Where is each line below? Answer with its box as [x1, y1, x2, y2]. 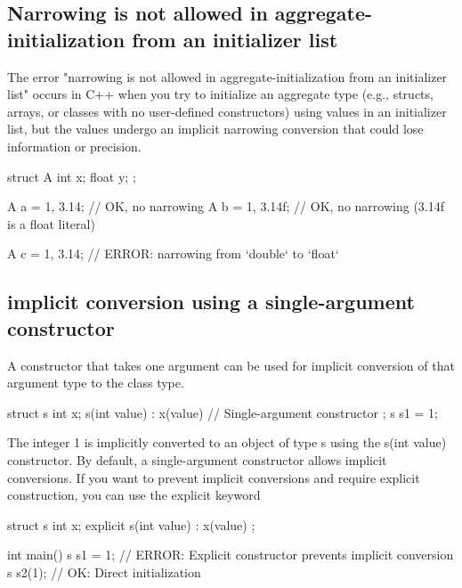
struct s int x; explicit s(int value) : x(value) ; [7, 515, 255, 534]
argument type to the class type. [7, 373, 184, 392]
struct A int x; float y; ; [7, 167, 136, 185]
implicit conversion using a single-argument [7, 288, 415, 315]
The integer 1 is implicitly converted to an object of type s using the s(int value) [7, 433, 447, 452]
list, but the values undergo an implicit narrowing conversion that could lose [7, 119, 424, 138]
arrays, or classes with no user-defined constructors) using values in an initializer [7, 102, 447, 120]
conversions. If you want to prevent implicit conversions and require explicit [7, 468, 420, 486]
